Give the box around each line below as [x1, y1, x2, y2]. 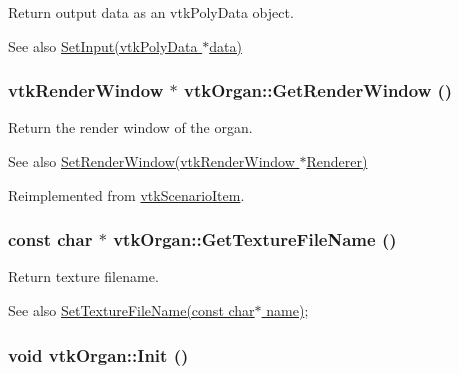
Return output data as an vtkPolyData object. [8, 2, 294, 22]
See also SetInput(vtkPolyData [8, 35, 198, 56]
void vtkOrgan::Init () [8, 342, 189, 367]
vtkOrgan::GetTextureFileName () [113, 227, 397, 252]
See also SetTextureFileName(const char [8, 300, 255, 320]
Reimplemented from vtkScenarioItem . [8, 184, 245, 205]
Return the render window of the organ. [8, 117, 253, 138]
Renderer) [306, 151, 368, 171]
